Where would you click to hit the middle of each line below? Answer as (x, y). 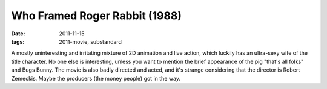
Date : (18, 34)
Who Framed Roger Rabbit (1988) (96, 16)
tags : (18, 41)
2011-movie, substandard (91, 41)
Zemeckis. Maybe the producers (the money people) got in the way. (96, 78)
